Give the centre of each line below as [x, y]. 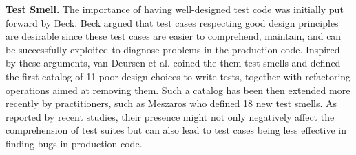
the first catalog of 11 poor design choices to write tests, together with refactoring [178, 76]
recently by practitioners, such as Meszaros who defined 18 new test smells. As [171, 103]
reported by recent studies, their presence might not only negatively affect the [170, 116]
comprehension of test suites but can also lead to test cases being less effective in [176, 130]
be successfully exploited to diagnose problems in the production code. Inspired [173, 49]
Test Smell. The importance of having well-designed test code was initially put [175, 9]
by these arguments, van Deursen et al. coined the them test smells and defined [173, 63]
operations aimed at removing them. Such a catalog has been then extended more [178, 90]
